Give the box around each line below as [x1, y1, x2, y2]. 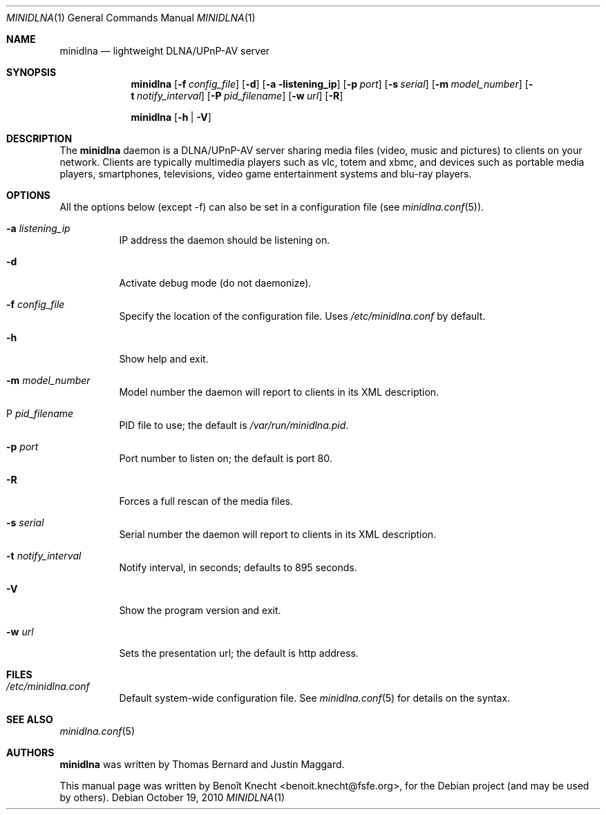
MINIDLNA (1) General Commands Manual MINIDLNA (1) [6, 12, 256, 23]
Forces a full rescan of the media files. [119, 495, 294, 507]
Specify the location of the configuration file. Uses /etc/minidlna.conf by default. [119, 310, 486, 322]
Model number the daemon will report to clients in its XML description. [119, 386, 439, 398]
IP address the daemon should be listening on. [119, 234, 330, 246]
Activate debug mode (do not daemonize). [119, 277, 312, 289]
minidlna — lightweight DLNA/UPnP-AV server [59, 45, 270, 57]
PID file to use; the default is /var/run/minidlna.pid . [119, 419, 349, 431]
